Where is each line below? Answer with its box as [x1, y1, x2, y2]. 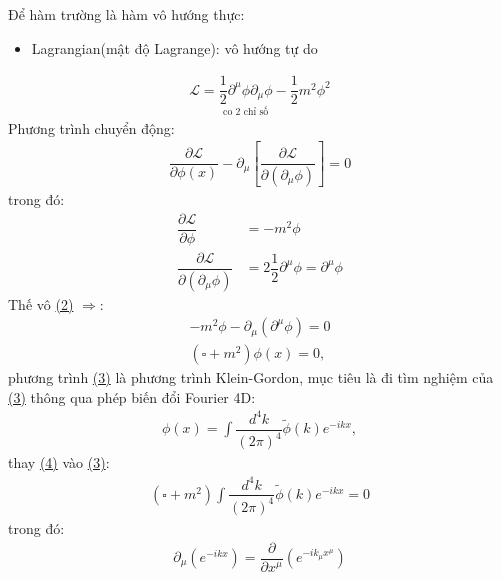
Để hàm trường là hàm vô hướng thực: [8, 4, 245, 24]
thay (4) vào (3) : [8, 452, 110, 473]
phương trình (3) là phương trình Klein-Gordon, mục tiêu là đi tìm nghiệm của [8, 367, 494, 388]
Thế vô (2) [8, 293, 74, 314]
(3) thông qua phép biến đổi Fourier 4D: [8, 386, 256, 407]
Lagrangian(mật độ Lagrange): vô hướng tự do [31, 37, 318, 58]
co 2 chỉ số [223, 106, 269, 117]
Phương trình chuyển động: [8, 117, 175, 138]
